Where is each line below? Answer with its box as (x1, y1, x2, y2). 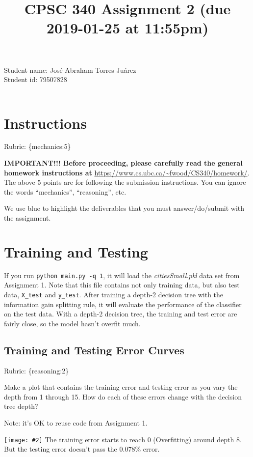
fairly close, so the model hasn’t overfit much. (4, 318, 141, 328)
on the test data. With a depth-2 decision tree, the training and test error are (4, 309, 237, 319)
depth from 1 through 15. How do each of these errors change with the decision (4, 391, 242, 401)
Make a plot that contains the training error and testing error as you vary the (4, 382, 238, 392)
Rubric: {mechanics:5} (4, 141, 71, 151)
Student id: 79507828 (4, 74, 67, 85)
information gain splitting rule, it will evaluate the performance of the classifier (4, 299, 242, 309)
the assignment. (4, 213, 51, 223)
